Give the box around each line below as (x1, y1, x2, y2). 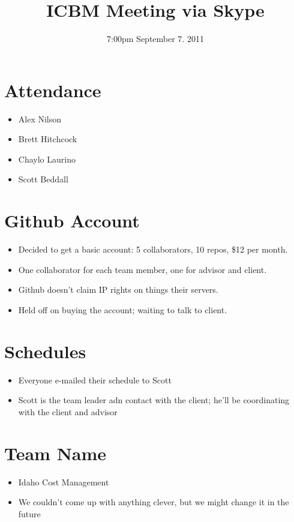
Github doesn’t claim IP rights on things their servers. (18, 283, 218, 296)
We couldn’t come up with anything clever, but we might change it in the (18, 496, 289, 508)
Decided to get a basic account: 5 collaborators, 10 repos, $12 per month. (18, 243, 288, 256)
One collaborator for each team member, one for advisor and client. (18, 263, 267, 275)
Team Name (4, 440, 107, 465)
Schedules (4, 338, 86, 363)
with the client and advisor (18, 405, 118, 418)
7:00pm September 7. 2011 (107, 32, 204, 45)
